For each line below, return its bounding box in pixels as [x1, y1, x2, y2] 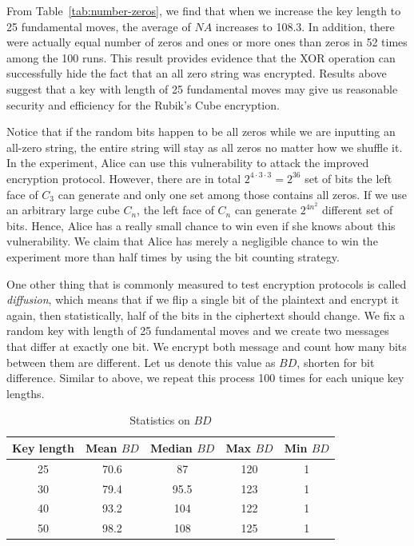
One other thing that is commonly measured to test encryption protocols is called [6, 275, 407, 292]
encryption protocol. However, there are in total [6, 169, 241, 186]
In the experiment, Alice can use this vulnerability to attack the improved [6, 154, 369, 171]
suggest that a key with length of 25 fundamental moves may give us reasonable [6, 80, 398, 97]
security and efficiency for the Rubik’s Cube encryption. [6, 96, 280, 113]
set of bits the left [305, 169, 392, 186]
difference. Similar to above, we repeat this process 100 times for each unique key [6, 369, 404, 386]
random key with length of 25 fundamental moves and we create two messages [6, 322, 389, 339]
